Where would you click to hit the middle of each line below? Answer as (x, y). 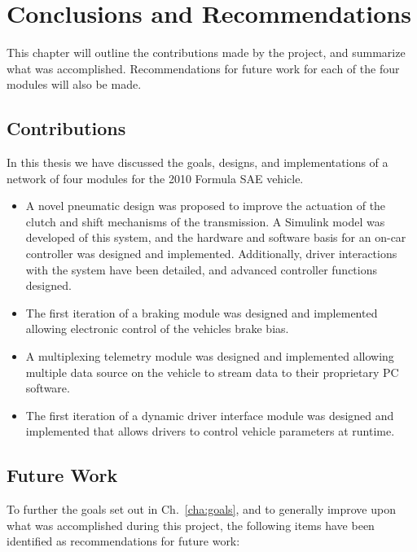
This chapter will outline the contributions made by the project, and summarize (206, 53)
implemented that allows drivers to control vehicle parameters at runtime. (210, 431)
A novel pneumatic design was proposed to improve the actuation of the (206, 206)
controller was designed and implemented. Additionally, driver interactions (211, 254)
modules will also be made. (74, 84)
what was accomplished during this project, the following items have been (191, 525)
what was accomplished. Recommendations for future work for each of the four (203, 68)
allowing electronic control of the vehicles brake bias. (157, 329)
